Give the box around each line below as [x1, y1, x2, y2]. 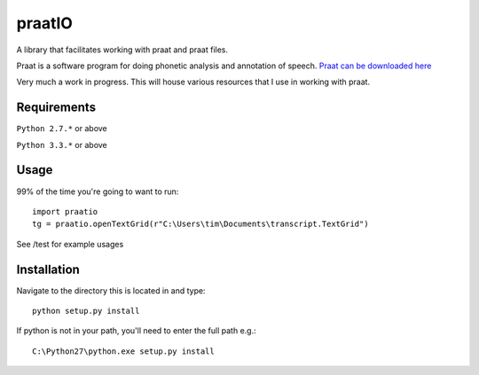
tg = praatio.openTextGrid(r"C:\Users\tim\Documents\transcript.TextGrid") [32, 219, 369, 230]
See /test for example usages [16, 238, 124, 249]
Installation [16, 262, 80, 277]
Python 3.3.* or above [16, 139, 108, 150]
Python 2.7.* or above [16, 123, 108, 134]
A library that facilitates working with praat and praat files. [16, 44, 229, 55]
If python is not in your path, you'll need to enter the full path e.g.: [16, 325, 256, 336]
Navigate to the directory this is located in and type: [16, 285, 206, 296]
